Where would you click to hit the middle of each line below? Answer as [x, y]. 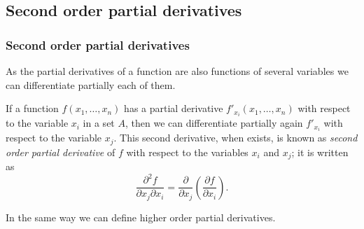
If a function [32, 108]
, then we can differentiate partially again [214, 123]
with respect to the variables [187, 152]
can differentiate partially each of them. [91, 84]
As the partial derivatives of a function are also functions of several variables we [177, 71]
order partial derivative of [61, 152]
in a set [99, 123]
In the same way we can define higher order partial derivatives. [141, 217]
